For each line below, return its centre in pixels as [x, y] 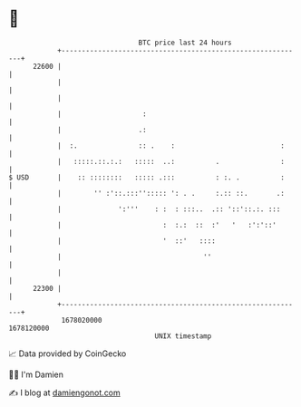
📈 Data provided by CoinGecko [68, 354]
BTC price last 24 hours [185, 43]
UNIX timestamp [183, 336]
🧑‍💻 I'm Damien [36, 374]
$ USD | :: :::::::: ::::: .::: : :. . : [146, 177]
